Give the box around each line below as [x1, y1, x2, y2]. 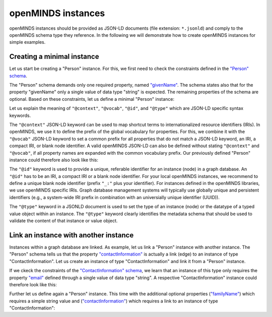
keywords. [9, 112, 31, 118]
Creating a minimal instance [9, 52, 99, 61]
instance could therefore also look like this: [9, 157, 98, 163]
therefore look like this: [9, 281, 57, 287]
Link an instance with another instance [9, 231, 134, 239]
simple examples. [9, 39, 46, 45]
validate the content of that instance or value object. [9, 218, 118, 224]
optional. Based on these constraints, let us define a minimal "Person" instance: [9, 96, 175, 102]
